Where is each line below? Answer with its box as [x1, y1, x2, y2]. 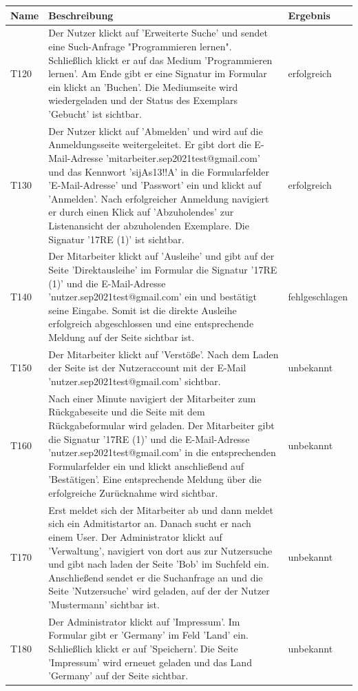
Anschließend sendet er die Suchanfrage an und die [48, 570, 263, 584]
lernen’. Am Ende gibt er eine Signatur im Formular [48, 66, 267, 81]
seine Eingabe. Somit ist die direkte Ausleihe [48, 302, 237, 317]
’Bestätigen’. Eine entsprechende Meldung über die [48, 472, 262, 486]
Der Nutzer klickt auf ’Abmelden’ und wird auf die [48, 123, 263, 138]
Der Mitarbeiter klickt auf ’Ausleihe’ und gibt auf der [48, 249, 275, 263]
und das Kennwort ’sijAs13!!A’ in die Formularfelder [48, 164, 269, 178]
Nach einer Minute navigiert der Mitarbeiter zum [48, 391, 256, 405]
